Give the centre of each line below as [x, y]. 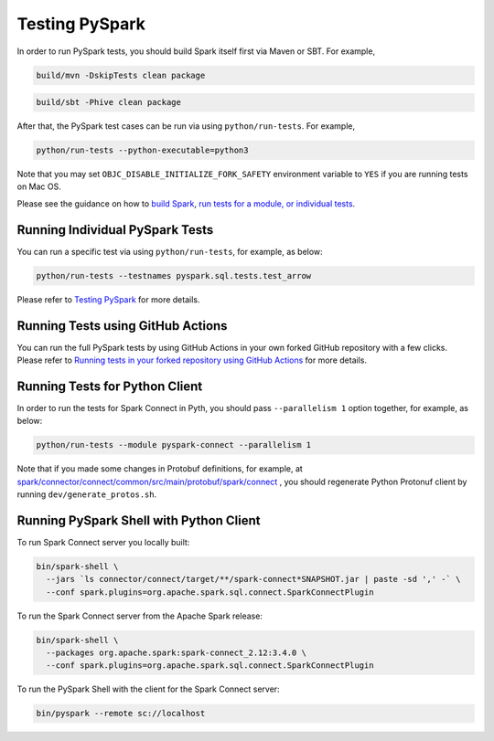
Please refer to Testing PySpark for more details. [108, 299]
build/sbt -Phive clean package [109, 102]
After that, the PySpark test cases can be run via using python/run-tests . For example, [186, 126]
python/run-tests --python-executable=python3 [142, 150]
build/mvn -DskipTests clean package [121, 75]
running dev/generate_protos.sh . [87, 494]
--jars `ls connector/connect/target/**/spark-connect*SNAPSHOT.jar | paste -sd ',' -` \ [253, 579]
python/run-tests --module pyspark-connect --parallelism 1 [174, 445]
